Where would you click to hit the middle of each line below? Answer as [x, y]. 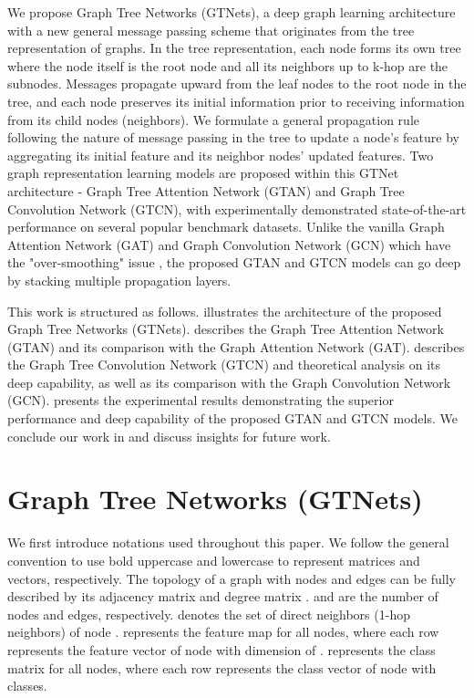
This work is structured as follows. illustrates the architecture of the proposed [225, 311]
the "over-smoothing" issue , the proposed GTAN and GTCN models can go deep [234, 262]
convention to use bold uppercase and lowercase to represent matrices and [214, 560]
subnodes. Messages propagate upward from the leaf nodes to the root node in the [237, 83]
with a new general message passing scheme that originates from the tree [211, 30]
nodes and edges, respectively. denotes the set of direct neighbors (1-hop [209, 614]
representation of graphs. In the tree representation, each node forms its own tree [234, 48]
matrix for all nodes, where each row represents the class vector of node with [222, 667]
